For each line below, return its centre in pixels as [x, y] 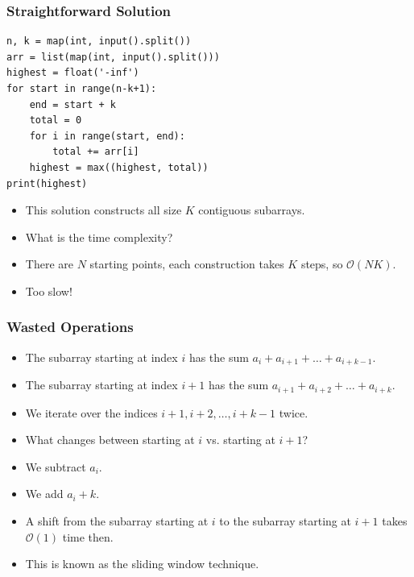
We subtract [56, 466]
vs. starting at [240, 440]
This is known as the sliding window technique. [142, 564]
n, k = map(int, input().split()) [99, 42]
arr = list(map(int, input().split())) [113, 57]
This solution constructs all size [103, 210]
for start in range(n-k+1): [82, 89]
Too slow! [49, 291]
